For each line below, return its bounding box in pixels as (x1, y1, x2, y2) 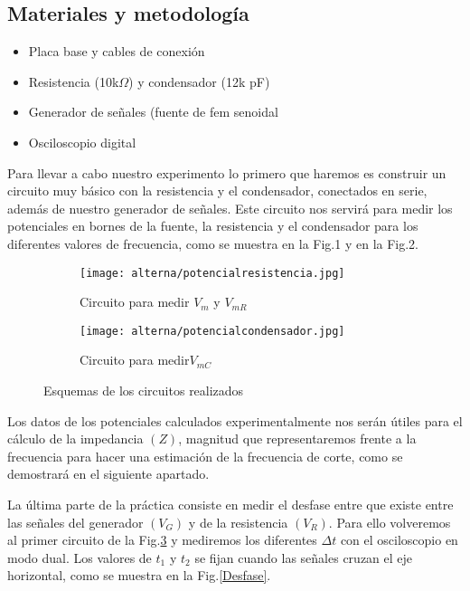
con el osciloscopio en (340, 530, 458, 549)
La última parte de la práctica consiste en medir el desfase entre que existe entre (7, 495, 454, 514)
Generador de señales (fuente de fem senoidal (28, 102, 278, 121)
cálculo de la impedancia (7, 429, 144, 448)
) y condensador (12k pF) (128, 71, 270, 91)
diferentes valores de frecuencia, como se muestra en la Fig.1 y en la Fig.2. (7, 234, 419, 253)
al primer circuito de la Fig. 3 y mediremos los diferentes (7, 530, 317, 549)
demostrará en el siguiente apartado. (7, 464, 210, 483)
